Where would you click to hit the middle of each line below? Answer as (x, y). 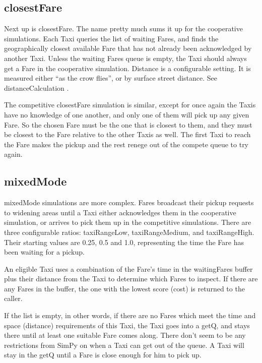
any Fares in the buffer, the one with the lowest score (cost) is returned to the (124, 288)
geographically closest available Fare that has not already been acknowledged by (128, 48)
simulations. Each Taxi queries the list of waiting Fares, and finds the (111, 38)
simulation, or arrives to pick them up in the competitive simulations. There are (128, 222)
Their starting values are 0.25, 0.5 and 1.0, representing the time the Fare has (124, 242)
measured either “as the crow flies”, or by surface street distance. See (111, 78)
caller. (13, 298)
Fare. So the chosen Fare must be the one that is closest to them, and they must (128, 124)
